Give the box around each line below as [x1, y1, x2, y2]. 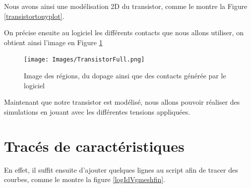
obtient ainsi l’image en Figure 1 [4, 37, 103, 47]
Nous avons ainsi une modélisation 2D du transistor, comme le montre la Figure [4, 1, 248, 11]
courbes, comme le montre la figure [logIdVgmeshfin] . [4, 174, 166, 185]
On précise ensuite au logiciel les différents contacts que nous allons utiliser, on [4, 27, 244, 38]
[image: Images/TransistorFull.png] [24, 56, 145, 63]
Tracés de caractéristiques [4, 135, 185, 156]
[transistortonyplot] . [4, 10, 64, 21]
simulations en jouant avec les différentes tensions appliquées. [4, 106, 190, 117]
